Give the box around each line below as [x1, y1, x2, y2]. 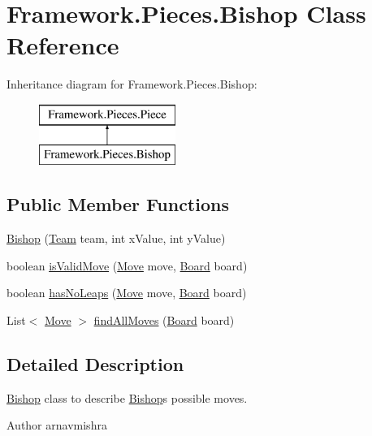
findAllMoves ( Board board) [93, 312, 235, 329]
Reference [6, 28, 119, 62]
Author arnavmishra [6, 417, 107, 434]
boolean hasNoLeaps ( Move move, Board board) [6, 284, 247, 301]
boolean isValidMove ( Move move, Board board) [6, 257, 248, 274]
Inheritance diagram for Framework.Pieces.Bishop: [6, 76, 257, 93]
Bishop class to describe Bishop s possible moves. [6, 389, 248, 406]
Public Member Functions [6, 192, 229, 217]
